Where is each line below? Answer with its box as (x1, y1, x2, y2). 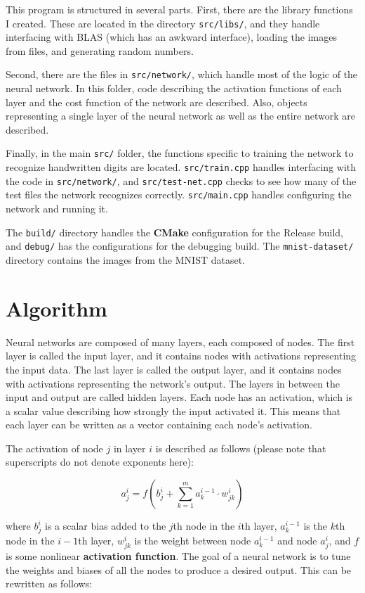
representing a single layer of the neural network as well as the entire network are (6, 108, 355, 123)
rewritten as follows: (6, 576, 93, 591)
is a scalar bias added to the (44, 518, 166, 533)
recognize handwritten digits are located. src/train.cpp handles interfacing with (6, 160, 357, 174)
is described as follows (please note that (155, 440, 326, 455)
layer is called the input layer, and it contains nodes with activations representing (6, 348, 357, 363)
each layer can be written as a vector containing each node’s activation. (6, 417, 312, 432)
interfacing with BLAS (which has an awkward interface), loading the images (6, 30, 337, 44)
